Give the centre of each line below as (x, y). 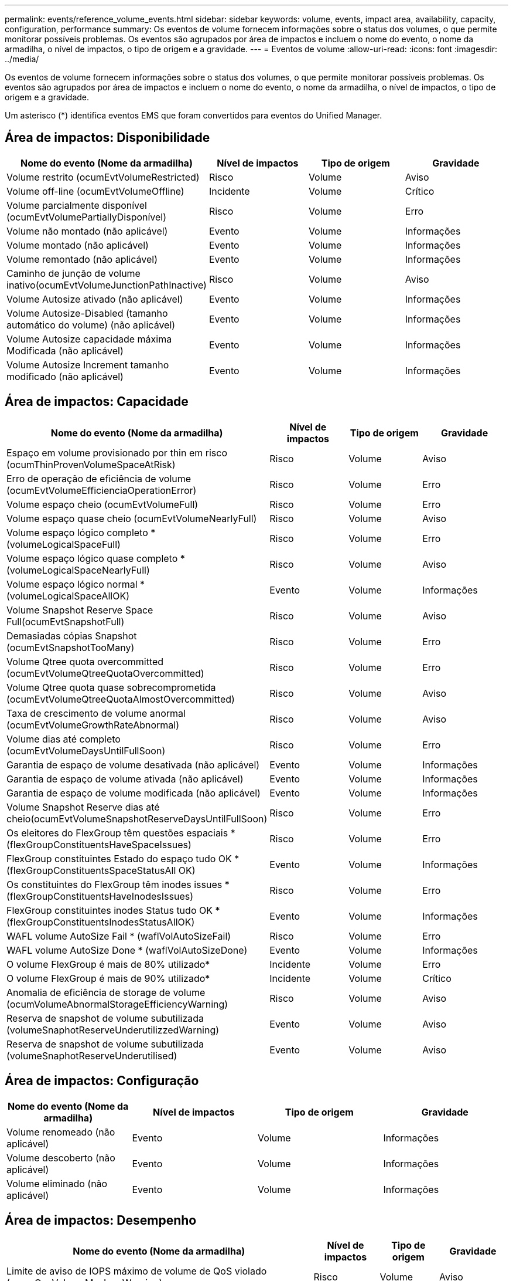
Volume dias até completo (64, 739)
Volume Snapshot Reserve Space (80, 610)
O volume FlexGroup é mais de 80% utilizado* (108, 964)
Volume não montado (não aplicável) (87, 231)
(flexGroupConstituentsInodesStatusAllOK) (101, 922)
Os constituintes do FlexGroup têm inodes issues (114, 884)
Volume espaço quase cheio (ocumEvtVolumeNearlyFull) (132, 518)
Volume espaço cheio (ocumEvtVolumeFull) (102, 504)
